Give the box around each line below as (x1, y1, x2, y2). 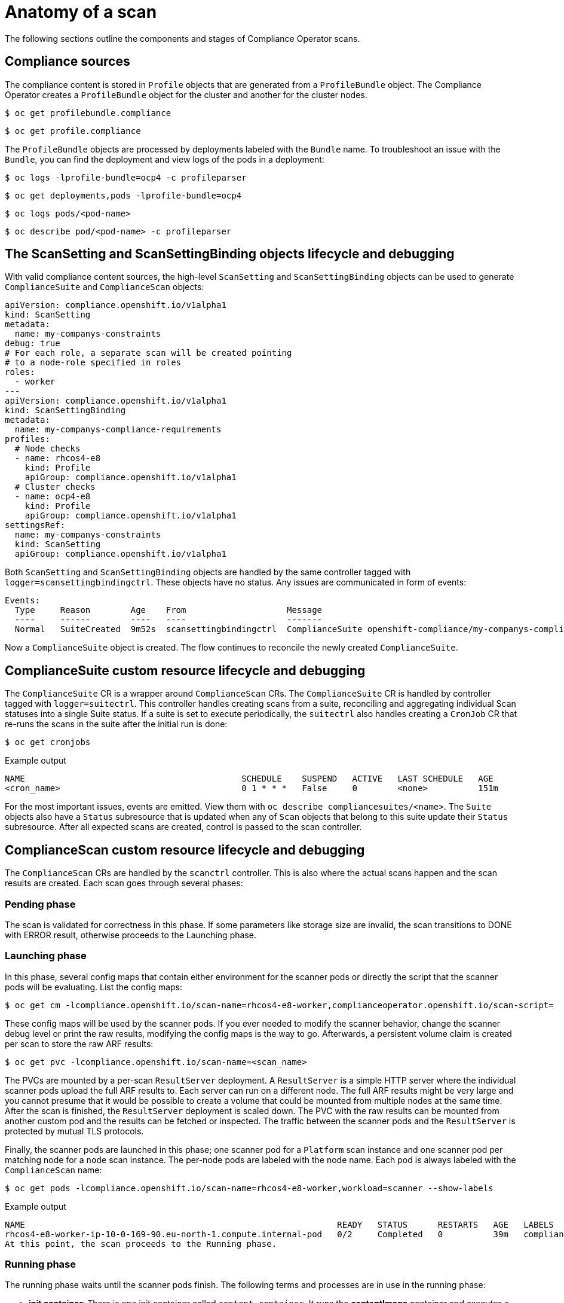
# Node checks (14, 444, 81, 454)
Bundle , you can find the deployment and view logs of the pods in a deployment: (5, 154, 324, 164)
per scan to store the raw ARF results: (5, 1038, 154, 1049)
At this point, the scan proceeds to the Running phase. (5, 1238, 277, 1249)
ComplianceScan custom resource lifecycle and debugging (5, 842, 365, 858)
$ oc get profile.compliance (5, 126, 141, 136)
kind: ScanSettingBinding (5, 405, 126, 416)
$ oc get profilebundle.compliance (5, 108, 171, 118)
